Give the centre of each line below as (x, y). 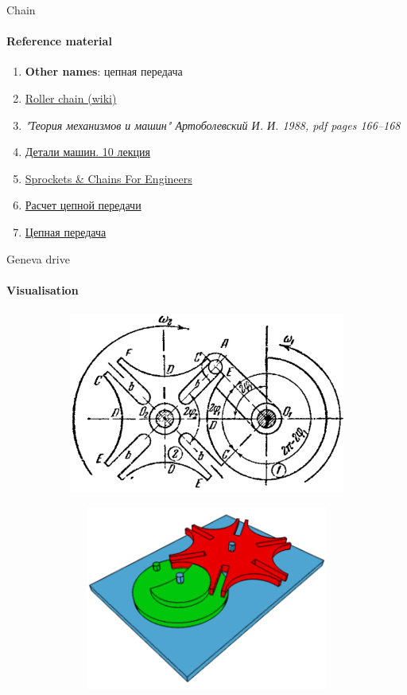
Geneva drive (38, 258)
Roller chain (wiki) (71, 98)
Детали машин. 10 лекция (87, 152)
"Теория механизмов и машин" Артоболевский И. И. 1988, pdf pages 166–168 (213, 125)
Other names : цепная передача (104, 71)
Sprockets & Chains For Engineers (109, 178)
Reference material (59, 41)
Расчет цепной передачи (83, 205)
